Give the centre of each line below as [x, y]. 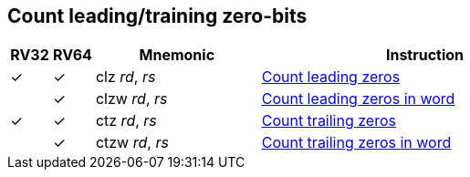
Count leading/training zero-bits [157, 16]
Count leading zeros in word [358, 99]
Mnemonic [177, 55]
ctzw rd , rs [132, 143]
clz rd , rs [125, 77]
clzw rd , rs [131, 99]
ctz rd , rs [126, 121]
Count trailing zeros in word [356, 143]
